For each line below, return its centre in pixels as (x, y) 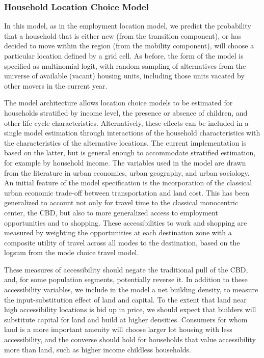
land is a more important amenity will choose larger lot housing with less (118, 329)
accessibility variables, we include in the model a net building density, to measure (131, 290)
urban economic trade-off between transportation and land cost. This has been (127, 192)
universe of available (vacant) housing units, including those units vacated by (124, 76)
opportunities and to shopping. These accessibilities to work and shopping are (126, 222)
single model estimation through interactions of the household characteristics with (132, 133)
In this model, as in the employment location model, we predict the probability (128, 26)
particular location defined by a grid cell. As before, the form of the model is (124, 56)
